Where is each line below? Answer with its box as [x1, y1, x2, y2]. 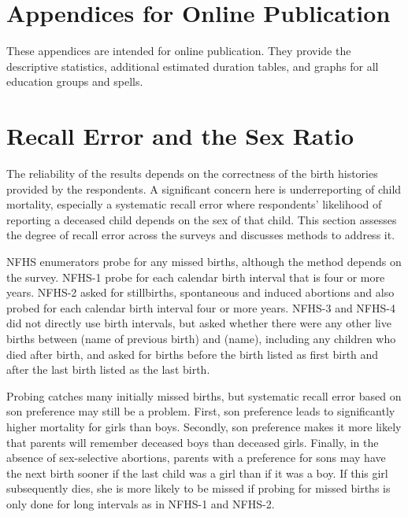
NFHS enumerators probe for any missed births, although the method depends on [6, 253, 402, 269]
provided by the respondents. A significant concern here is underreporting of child [6, 180, 402, 197]
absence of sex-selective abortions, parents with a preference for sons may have [6, 449, 386, 466]
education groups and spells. [6, 73, 143, 90]
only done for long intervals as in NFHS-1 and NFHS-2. [6, 495, 275, 511]
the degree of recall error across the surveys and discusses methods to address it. [6, 227, 395, 243]
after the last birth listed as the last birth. [6, 361, 210, 378]
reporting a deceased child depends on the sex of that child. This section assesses [6, 211, 397, 227]
